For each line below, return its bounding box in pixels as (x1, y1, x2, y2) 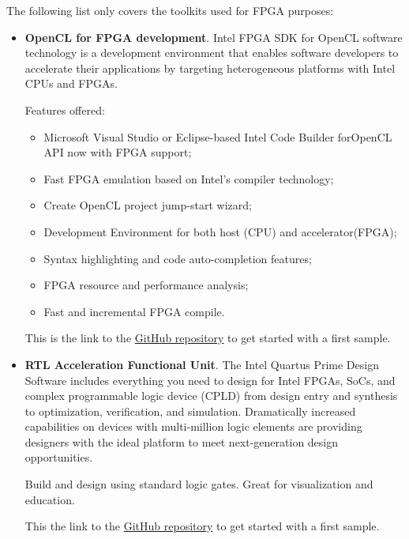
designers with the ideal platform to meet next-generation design (24, 433, 339, 450)
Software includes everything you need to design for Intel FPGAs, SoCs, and (24, 371, 396, 388)
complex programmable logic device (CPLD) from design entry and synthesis (24, 387, 398, 404)
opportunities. (24, 449, 93, 465)
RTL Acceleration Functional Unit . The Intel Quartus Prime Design (24, 356, 379, 372)
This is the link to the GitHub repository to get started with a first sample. (24, 330, 391, 346)
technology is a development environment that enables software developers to (24, 44, 399, 61)
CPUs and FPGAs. (24, 75, 118, 92)
